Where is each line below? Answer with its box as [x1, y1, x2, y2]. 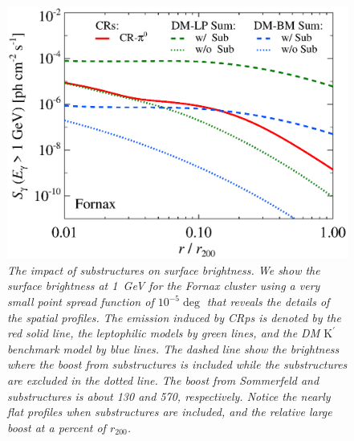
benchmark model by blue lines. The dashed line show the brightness [7, 340, 340, 357]
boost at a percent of [7, 419, 106, 435]
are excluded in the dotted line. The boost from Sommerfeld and [7, 372, 319, 389]
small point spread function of [7, 293, 154, 310]
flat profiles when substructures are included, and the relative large [7, 403, 332, 420]
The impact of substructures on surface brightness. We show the [7, 261, 320, 278]
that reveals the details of [206, 293, 330, 310]
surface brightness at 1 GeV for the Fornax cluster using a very [7, 277, 320, 294]
